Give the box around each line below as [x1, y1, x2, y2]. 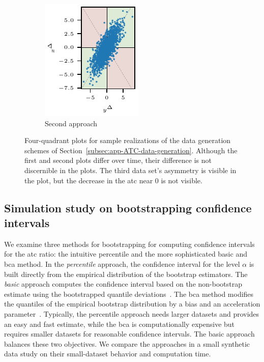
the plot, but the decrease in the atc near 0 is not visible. [24, 175, 202, 185]
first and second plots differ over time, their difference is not [24, 155, 212, 165]
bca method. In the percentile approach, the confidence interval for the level [4, 258, 240, 269]
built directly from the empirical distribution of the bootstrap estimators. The [4, 268, 248, 279]
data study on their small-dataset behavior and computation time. [4, 348, 211, 359]
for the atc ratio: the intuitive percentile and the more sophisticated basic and [4, 248, 247, 259]
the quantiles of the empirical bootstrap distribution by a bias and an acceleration [4, 298, 260, 309]
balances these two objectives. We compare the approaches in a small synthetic [4, 338, 250, 349]
